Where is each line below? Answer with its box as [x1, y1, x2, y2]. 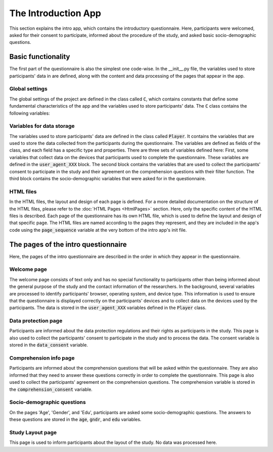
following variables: [9, 110, 50, 116]
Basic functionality [9, 53, 70, 61]
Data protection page [9, 317, 63, 324]
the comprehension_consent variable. [9, 386, 93, 392]
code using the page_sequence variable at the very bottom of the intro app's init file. [9, 227, 187, 233]
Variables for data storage [9, 123, 75, 130]
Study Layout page [9, 429, 57, 436]
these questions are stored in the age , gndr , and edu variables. [9, 417, 142, 423]
